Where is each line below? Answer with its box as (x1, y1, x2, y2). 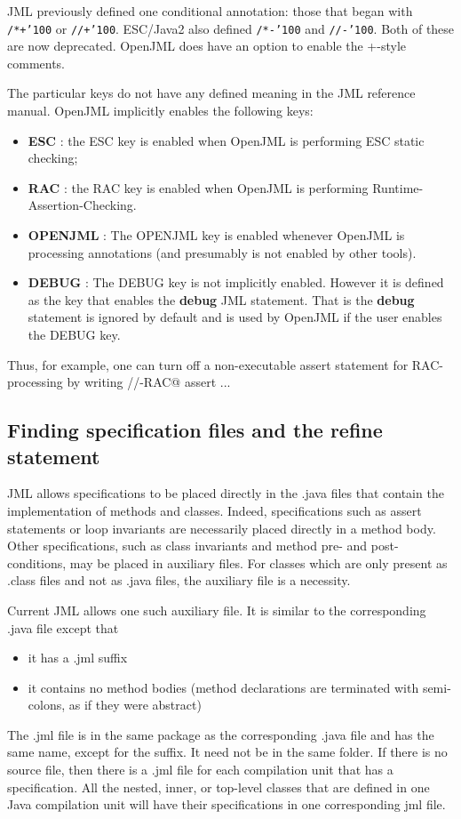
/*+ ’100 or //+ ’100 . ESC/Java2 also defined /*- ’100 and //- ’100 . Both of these (7, 19, 455, 37)
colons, (28, 695, 66, 714)
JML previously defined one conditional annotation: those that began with (7, 2, 413, 20)
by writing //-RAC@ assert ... (67, 373, 231, 391)
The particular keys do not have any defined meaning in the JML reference (7, 84, 416, 102)
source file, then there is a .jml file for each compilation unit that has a (7, 760, 393, 779)
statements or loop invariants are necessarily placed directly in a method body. (7, 518, 436, 537)
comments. (7, 53, 66, 72)
